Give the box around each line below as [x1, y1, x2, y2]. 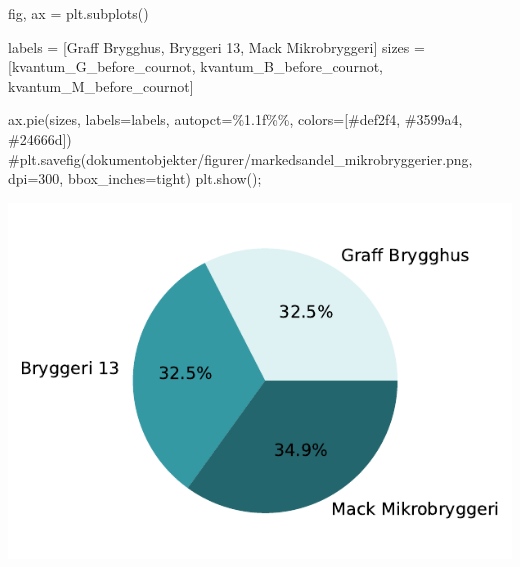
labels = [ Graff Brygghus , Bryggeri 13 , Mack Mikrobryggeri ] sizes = [8, 36, 425, 57]
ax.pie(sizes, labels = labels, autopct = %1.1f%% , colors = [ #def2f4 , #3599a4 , [8, 109, 463, 130]
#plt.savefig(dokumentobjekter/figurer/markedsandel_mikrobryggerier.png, [8, 148, 473, 169]
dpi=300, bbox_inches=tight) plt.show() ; [8, 168, 262, 189]
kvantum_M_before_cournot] [8, 75, 194, 96]
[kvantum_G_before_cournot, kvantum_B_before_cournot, [8, 56, 384, 77]
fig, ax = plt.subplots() [8, 3, 149, 23]
